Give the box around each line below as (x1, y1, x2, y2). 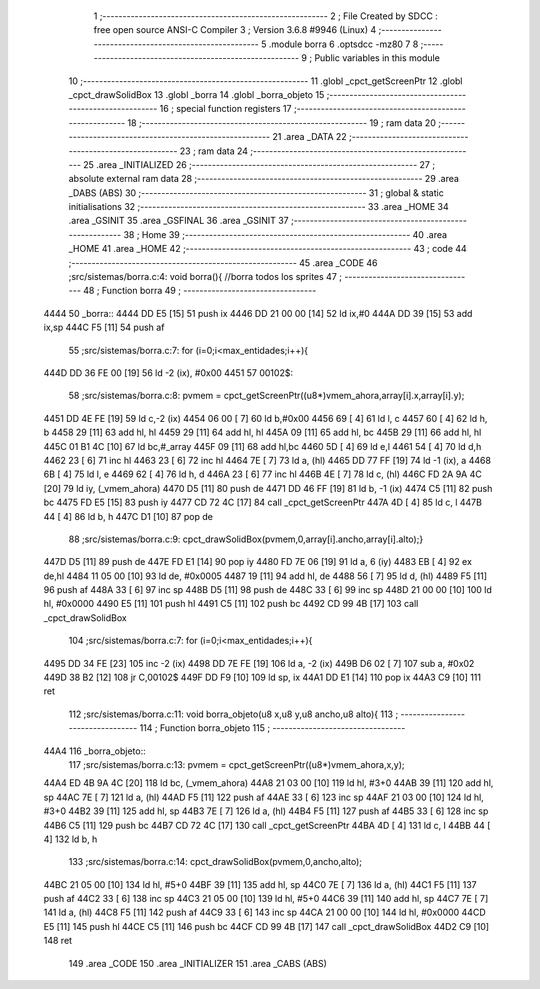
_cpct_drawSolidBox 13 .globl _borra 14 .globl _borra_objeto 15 (68, 88, 325, 100)
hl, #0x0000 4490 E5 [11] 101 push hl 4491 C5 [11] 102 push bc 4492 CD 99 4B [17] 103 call (43, 598, 419, 610)
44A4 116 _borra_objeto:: (43, 745, 146, 757)
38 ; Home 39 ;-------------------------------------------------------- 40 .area (123, 228, 448, 240)
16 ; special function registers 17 (159, 103, 292, 115)
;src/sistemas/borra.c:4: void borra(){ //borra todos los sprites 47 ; (68, 271, 342, 283)
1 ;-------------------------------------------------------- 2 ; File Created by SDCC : (93, 10, 439, 22)
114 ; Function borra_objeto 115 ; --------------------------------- (139, 722, 406, 734)
